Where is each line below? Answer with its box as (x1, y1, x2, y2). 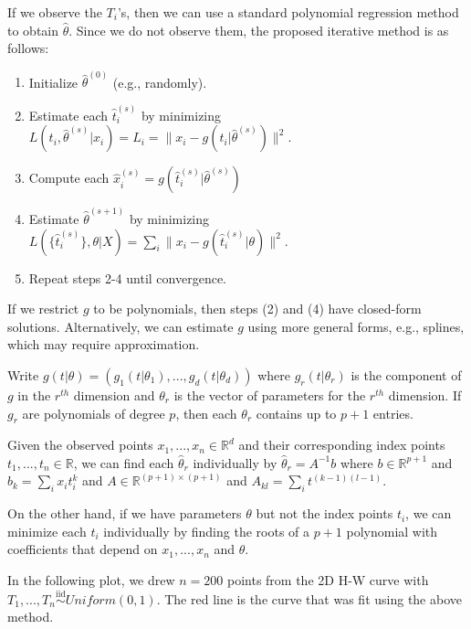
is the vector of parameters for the (173, 385, 366, 404)
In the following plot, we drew (7, 570, 175, 590)
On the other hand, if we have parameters (7, 504, 242, 523)
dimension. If (388, 385, 462, 404)
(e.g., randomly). (112, 72, 207, 91)
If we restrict (7, 299, 79, 318)
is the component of (351, 365, 462, 384)
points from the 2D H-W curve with (226, 570, 429, 590)
